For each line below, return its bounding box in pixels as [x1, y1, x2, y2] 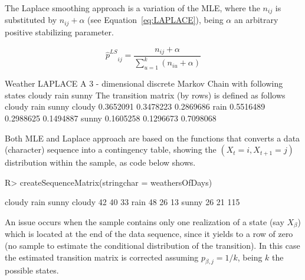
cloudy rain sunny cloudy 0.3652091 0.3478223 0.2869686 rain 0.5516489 [5, 100, 265, 113]
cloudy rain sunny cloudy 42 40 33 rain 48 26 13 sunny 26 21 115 [5, 196, 240, 208]
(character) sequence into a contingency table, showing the [5, 143, 217, 156]
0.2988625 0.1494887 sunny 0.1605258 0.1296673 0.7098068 [5, 111, 217, 124]
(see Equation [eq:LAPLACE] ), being [87, 14, 224, 26]
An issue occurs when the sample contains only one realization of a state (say [5, 215, 284, 228]
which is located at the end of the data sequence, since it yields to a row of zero [5, 228, 293, 240]
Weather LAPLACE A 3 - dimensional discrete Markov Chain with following [5, 77, 283, 90]
